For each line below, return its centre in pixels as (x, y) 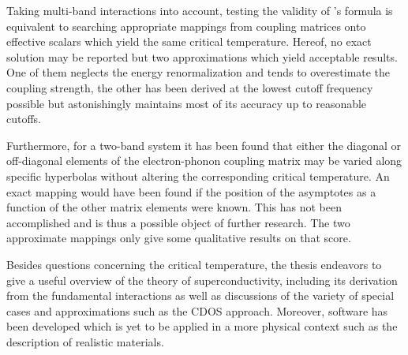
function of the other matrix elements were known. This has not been (174, 207)
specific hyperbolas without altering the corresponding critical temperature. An (198, 176)
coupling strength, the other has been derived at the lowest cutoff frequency (190, 87)
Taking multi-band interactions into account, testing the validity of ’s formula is (200, 10)
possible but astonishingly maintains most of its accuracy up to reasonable (187, 103)
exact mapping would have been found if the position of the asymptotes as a (191, 191)
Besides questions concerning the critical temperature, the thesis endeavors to (194, 264)
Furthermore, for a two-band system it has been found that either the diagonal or (204, 145)
